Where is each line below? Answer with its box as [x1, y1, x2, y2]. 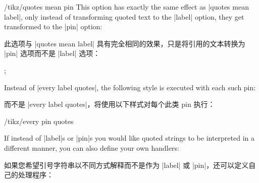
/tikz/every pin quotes [4, 115, 74, 126]
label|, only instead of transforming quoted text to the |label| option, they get [4, 11, 244, 22]
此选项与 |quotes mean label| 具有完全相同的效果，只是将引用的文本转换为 [4, 38, 245, 48]
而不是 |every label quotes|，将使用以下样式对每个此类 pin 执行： [4, 99, 215, 109]
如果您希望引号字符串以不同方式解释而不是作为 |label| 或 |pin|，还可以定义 [4, 159, 249, 170]
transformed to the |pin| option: [4, 21, 102, 32]
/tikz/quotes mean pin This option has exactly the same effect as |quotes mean [4, 2, 249, 12]
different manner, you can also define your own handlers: [4, 142, 179, 153]
